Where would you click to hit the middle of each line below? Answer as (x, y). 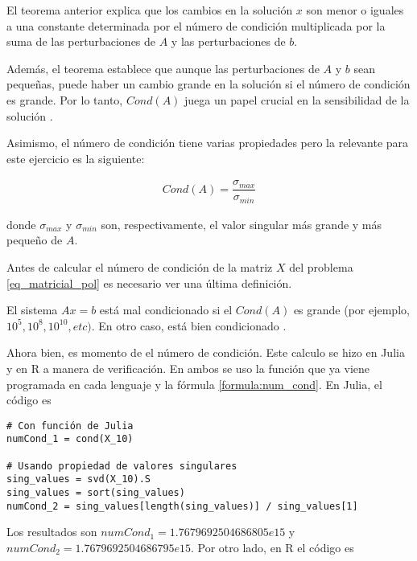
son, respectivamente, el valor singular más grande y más (242, 224)
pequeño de (35, 240)
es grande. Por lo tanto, (65, 99)
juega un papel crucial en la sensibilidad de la (297, 99)
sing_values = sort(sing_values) (96, 493)
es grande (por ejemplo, (351, 310)
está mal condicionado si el (166, 310)
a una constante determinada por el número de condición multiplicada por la (196, 25)
